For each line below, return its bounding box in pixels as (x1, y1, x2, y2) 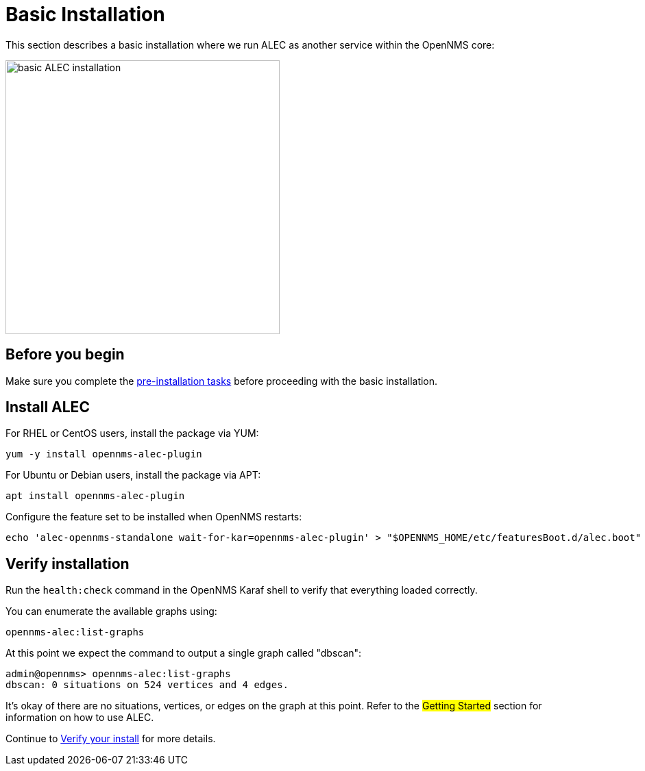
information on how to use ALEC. (5, 711, 154, 724)
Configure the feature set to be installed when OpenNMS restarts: (5, 511, 302, 523)
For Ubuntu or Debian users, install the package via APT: (5, 469, 261, 481)
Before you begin (5, 346, 125, 364)
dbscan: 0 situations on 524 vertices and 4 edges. (5, 679, 289, 691)
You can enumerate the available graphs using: (5, 605, 217, 618)
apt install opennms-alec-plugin (5, 490, 185, 502)
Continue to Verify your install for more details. (5, 733, 216, 745)
